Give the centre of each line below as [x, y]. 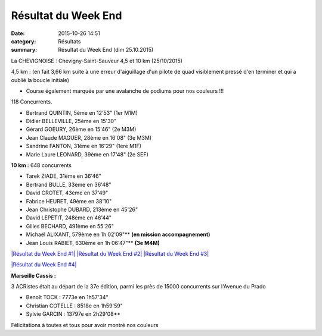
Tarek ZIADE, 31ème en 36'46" [64, 176]
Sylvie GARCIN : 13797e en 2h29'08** [73, 314]
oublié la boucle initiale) [40, 80]
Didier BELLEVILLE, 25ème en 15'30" [71, 121]
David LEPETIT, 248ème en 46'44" [69, 218]
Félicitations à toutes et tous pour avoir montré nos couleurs [85, 325]
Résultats [69, 41]
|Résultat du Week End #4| [44, 265]
